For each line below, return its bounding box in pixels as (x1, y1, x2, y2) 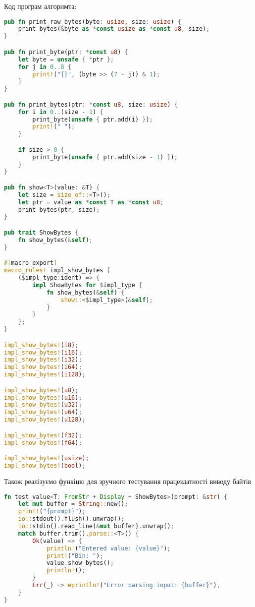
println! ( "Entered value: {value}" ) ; (46, 545, 171, 552)
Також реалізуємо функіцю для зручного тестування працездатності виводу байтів (4, 476, 252, 486)
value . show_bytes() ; (46, 559, 114, 567)
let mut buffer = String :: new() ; (18, 500, 128, 508)
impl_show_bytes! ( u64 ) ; (4, 409, 82, 416)
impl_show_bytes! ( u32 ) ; (4, 401, 82, 409)
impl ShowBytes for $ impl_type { (32, 281, 143, 289)
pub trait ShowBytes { (4, 229, 79, 236)
